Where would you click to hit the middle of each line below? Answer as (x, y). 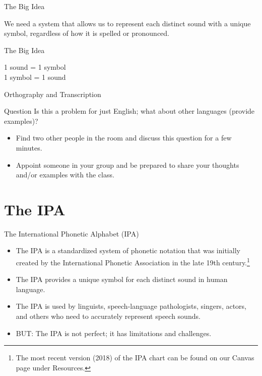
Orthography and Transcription (53, 94)
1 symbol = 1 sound (35, 77)
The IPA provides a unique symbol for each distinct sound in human (122, 279)
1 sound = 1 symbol (35, 67)
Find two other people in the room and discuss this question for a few (124, 138)
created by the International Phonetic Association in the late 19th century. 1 (133, 262)
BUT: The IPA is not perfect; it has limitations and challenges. (114, 333)
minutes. (29, 147)
